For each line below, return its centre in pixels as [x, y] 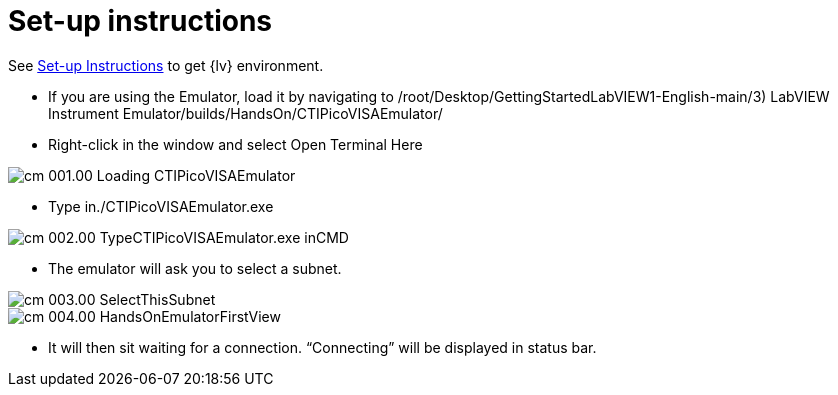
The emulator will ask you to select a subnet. [195, 268]
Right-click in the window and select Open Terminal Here [235, 144]
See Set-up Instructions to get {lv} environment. [166, 65]
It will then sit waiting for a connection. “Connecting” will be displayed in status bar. [322, 347]
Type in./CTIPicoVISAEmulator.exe [161, 206]
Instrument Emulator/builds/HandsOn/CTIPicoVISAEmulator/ [245, 113]
